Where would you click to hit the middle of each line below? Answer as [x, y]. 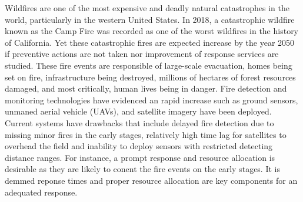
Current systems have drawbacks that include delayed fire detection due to [139, 122]
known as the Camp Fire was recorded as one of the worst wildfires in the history [152, 31]
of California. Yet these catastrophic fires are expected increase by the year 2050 [150, 42]
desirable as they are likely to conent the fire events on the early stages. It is [142, 169]
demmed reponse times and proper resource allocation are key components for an [151, 180]
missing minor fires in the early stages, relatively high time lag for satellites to [146, 134]
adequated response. [41, 192]
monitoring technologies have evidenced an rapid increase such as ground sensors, [151, 100]
